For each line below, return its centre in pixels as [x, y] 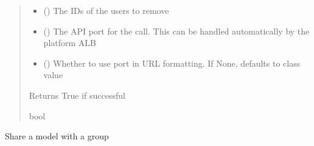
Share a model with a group [57, 136]
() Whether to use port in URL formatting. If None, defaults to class [172, 63]
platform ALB [70, 43]
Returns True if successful [77, 95]
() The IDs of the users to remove [106, 10]
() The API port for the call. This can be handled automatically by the [176, 31]
